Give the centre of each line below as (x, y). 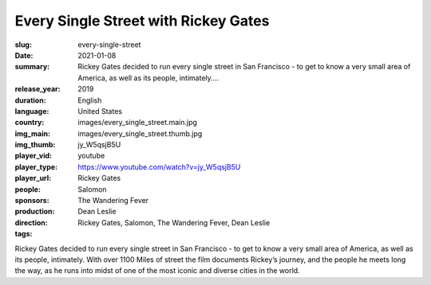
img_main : (33, 133)
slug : (23, 45)
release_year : (38, 89)
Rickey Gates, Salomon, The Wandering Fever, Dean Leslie (174, 222)
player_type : (36, 166)
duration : (31, 100)
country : (30, 123)
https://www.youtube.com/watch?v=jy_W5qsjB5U (159, 166)
